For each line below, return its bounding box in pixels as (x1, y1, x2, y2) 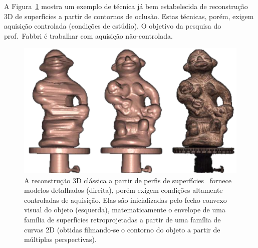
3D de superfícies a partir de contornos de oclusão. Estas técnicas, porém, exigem (4, 11, 254, 21)
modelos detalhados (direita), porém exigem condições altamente (24, 185, 223, 195)
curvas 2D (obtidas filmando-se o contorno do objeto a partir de (24, 224, 220, 234)
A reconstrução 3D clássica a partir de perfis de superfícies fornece (24, 175, 231, 185)
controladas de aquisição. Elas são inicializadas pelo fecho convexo (24, 194, 227, 205)
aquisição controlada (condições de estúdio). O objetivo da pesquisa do (4, 21, 221, 31)
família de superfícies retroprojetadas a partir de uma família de (24, 214, 221, 225)
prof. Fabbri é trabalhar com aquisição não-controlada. (4, 30, 173, 41)
